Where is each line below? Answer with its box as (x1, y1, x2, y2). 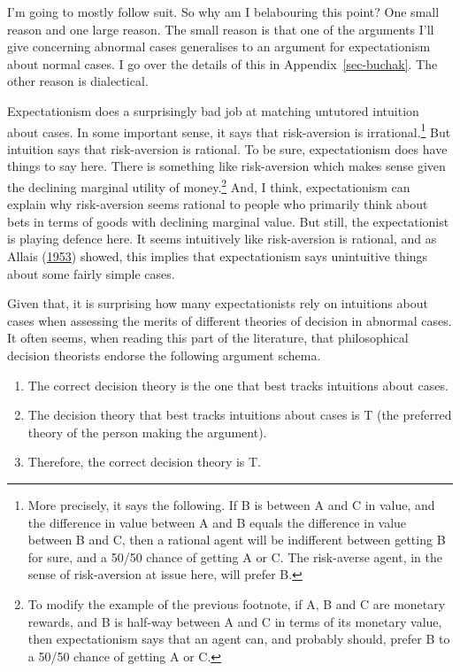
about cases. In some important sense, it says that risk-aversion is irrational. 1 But (7, 120, 451, 141)
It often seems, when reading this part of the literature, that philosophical (7, 328, 409, 347)
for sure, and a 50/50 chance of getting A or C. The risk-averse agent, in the (27, 547, 443, 566)
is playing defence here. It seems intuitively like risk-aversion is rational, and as (7, 229, 437, 248)
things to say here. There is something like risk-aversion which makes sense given (7, 157, 446, 175)
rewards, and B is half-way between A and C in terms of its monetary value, (27, 612, 442, 630)
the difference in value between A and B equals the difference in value (27, 513, 407, 531)
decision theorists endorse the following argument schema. (7, 346, 321, 364)
